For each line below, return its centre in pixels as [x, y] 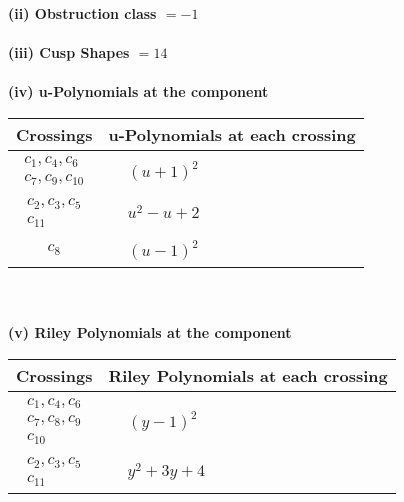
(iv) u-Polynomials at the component [138, 91]
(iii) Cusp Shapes [69, 52]
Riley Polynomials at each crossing [248, 376]
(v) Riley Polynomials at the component [150, 332]
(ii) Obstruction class [82, 13]
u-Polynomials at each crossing [232, 134]
